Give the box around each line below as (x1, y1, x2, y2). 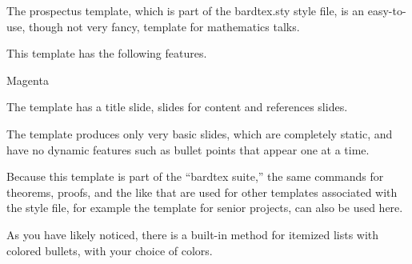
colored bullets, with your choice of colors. (6, 242, 213, 258)
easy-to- (367, 2, 406, 18)
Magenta (6, 71, 49, 88)
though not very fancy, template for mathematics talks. (29, 18, 300, 34)
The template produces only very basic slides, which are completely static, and (6, 125, 393, 142)
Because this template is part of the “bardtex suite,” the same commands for (6, 168, 384, 185)
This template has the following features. (6, 45, 207, 62)
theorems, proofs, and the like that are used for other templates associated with (6, 183, 398, 200)
